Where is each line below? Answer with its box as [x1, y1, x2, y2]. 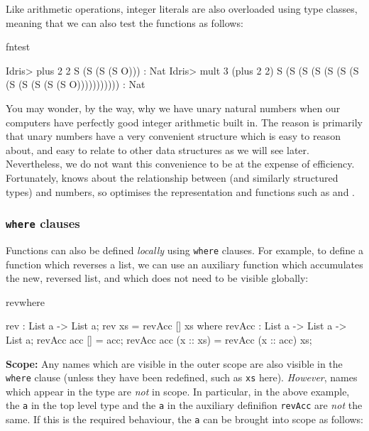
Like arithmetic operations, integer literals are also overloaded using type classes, [6, 1, 358, 16]
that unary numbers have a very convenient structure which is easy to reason [6, 129, 341, 143]
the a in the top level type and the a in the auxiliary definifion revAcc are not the [6, 398, 363, 413]
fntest [6, 39, 31, 54]
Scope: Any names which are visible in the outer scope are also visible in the [6, 356, 343, 371]
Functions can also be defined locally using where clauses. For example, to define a [6, 242, 363, 257]
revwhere [6, 294, 45, 309]
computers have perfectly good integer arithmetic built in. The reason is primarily [6, 114, 363, 129]
